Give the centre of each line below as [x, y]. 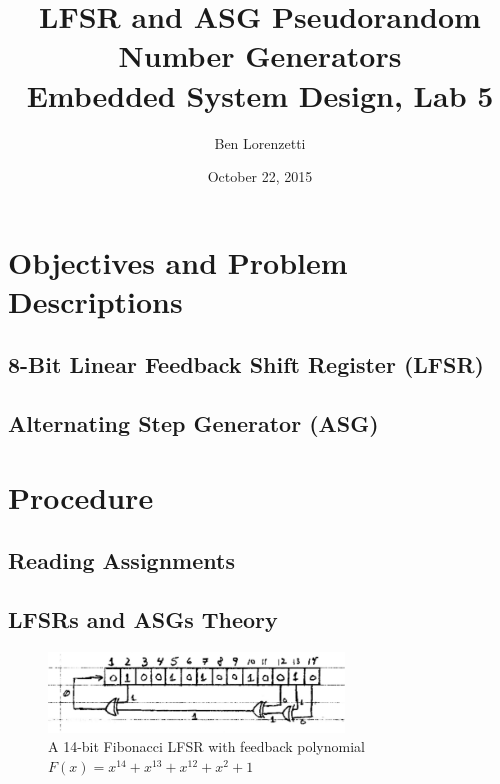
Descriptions [95, 300]
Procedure [81, 496]
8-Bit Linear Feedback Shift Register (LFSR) [246, 364]
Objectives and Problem [178, 261]
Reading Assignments [121, 560]
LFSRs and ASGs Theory [143, 619]
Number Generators [260, 55]
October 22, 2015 [260, 176]
